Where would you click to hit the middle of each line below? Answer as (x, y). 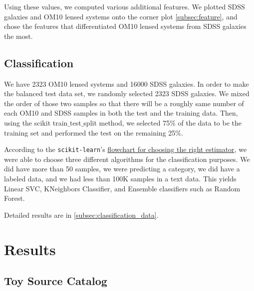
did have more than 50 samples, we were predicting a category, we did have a (122, 169)
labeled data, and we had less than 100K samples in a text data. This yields (120, 178)
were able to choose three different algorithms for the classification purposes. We (127, 159)
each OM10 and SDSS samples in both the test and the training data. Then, (121, 113)
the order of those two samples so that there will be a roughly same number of (124, 103)
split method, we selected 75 (127, 122)
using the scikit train (36, 122)
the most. (18, 36)
